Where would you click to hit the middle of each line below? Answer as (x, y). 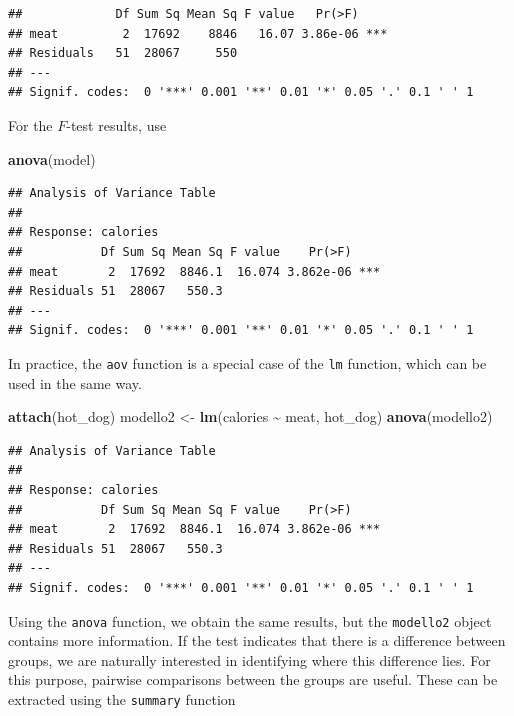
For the (30, 124)
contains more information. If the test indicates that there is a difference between (257, 640)
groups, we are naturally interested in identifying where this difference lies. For (249, 659)
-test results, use (116, 124)
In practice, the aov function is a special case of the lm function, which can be (247, 362)
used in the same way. (75, 382)
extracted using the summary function (122, 698)
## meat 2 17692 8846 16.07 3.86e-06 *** (198, 33)
